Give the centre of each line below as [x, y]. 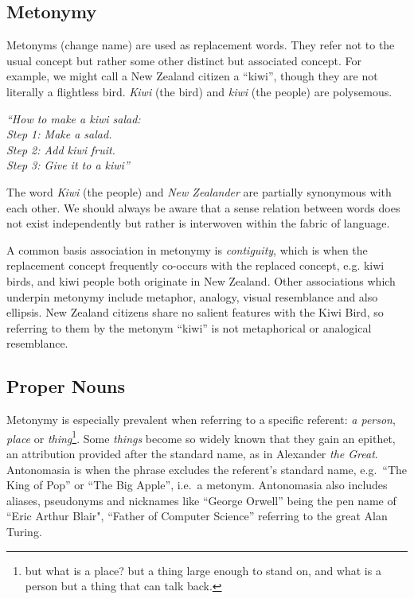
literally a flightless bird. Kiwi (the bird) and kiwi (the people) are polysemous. [199, 91]
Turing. [24, 531]
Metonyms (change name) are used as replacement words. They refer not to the [201, 45]
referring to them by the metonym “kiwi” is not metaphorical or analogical [189, 327]
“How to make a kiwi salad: [74, 118]
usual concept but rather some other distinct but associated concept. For [184, 60]
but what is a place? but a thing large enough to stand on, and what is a [203, 570]
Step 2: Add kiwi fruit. [61, 149]
